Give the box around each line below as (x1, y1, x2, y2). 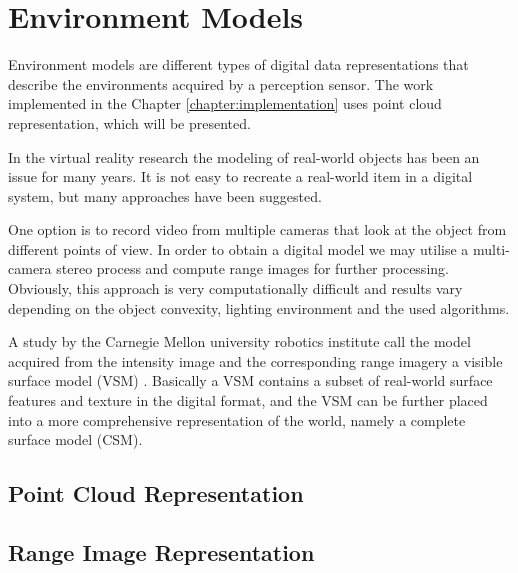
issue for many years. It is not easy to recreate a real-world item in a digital (8, 166, 473, 187)
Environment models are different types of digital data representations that (8, 54, 469, 75)
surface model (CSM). (8, 429, 143, 450)
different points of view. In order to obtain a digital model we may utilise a (8, 238, 469, 259)
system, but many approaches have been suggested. (8, 185, 322, 206)
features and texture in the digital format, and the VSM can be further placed (8, 390, 488, 411)
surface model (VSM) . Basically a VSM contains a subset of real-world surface (8, 370, 493, 391)
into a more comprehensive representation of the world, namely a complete (8, 409, 466, 430)
